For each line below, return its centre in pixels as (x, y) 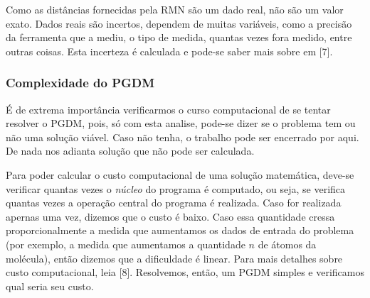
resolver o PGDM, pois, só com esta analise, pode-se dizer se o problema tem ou (181, 123)
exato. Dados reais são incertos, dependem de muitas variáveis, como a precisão (179, 23)
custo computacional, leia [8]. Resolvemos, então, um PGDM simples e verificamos (185, 272)
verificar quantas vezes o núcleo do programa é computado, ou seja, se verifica (176, 188)
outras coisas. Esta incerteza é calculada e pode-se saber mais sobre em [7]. (169, 51)
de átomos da (287, 244)
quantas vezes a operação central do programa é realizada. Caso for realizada (174, 203)
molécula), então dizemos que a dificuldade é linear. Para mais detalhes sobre (174, 258)
